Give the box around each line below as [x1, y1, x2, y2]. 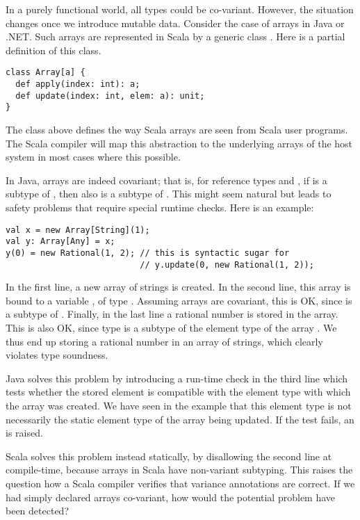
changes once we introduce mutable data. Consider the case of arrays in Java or [6, 15, 345, 30]
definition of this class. [6, 42, 101, 57]
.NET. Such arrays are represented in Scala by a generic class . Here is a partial [6, 29, 345, 44]
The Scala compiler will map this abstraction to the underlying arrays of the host [6, 136, 353, 150]
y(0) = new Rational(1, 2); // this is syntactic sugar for [6, 247, 290, 258]
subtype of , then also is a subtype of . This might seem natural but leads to [6, 186, 332, 201]
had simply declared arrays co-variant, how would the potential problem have [6, 489, 336, 504]
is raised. [6, 425, 43, 440]
